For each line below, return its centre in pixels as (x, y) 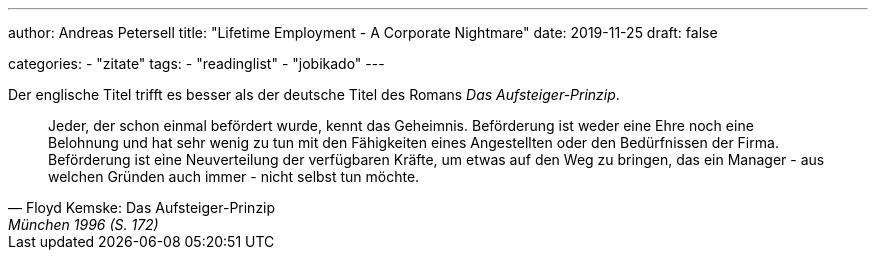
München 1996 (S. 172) (83, 224)
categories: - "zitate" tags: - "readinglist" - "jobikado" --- (196, 63)
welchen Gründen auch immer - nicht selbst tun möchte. (234, 176)
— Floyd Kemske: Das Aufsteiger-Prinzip (142, 207)
